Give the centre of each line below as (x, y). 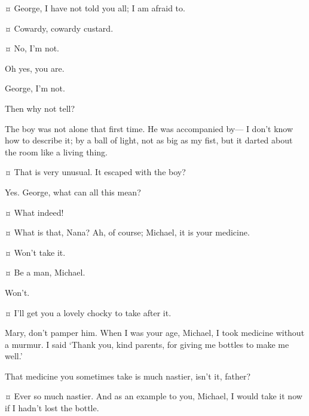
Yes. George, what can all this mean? (73, 192)
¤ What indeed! (34, 212)
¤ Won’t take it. (35, 252)
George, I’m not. (35, 88)
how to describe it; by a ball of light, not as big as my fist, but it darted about (149, 140)
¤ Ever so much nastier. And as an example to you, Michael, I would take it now (154, 396)
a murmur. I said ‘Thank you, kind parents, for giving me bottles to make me (147, 344)
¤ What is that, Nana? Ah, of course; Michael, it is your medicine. (127, 232)
